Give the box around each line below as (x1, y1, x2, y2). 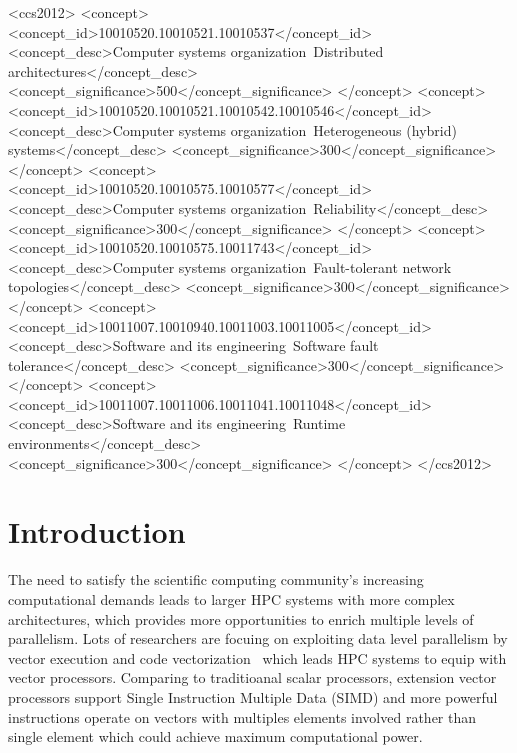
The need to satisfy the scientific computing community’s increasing (8, 569, 424, 590)
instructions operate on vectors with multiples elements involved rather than (8, 706, 477, 727)
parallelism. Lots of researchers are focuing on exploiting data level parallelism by (8, 628, 508, 649)
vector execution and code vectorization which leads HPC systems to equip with (8, 647, 507, 668)
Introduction (8, 511, 186, 552)
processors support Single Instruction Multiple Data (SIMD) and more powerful (8, 686, 498, 707)
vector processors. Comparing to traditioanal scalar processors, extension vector (8, 667, 497, 688)
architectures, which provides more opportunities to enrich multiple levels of (8, 608, 474, 629)
